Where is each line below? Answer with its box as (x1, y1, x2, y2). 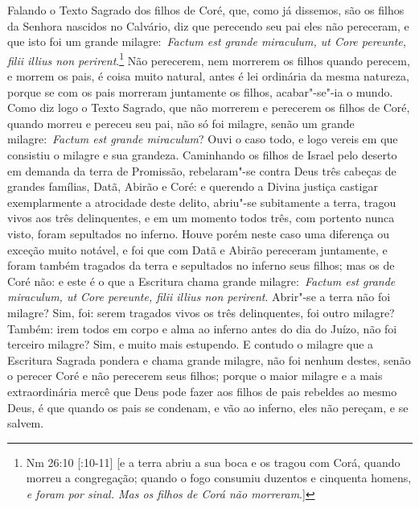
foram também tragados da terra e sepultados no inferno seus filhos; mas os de (7, 257, 395, 274)
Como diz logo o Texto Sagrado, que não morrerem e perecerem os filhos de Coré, (7, 99, 410, 116)
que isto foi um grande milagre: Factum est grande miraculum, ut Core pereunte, (7, 33, 407, 50)
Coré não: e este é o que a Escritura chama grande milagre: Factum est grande (7, 272, 396, 289)
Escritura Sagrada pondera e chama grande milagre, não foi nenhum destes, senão (7, 351, 411, 368)
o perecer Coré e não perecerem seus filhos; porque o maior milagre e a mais (7, 367, 383, 384)
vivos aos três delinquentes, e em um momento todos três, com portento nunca (7, 209, 395, 226)
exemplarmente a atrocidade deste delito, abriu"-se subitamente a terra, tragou (7, 193, 396, 210)
